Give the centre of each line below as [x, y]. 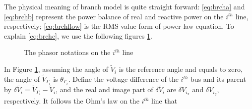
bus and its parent [218, 79]
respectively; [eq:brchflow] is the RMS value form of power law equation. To [119, 26]
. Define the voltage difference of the [123, 79]
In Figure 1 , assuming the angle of [56, 69]
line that [164, 101]
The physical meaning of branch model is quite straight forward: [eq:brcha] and [125, 6]
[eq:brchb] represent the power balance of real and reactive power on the [114, 16]
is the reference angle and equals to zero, [181, 69]
